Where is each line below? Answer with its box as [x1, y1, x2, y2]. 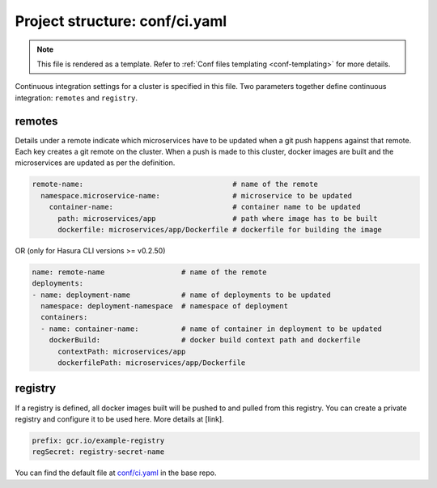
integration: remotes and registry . [15, 93, 138, 103]
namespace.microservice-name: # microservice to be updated [40, 191, 352, 200]
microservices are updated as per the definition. [15, 158, 176, 168]
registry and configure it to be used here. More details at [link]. [15, 414, 224, 424]
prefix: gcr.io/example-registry [32, 435, 165, 445]
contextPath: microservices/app [57, 346, 186, 356]
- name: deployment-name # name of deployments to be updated [32, 290, 331, 299]
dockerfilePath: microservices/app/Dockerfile [57, 359, 246, 367]
